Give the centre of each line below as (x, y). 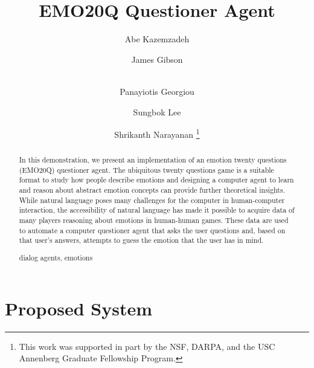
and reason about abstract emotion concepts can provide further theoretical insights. (152, 190)
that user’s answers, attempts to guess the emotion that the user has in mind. (141, 240)
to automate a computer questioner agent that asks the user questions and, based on (152, 230)
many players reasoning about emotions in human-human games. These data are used (154, 220)
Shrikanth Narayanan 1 (157, 133)
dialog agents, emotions (56, 257)
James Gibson (157, 59)
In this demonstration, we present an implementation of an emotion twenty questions (153, 160)
